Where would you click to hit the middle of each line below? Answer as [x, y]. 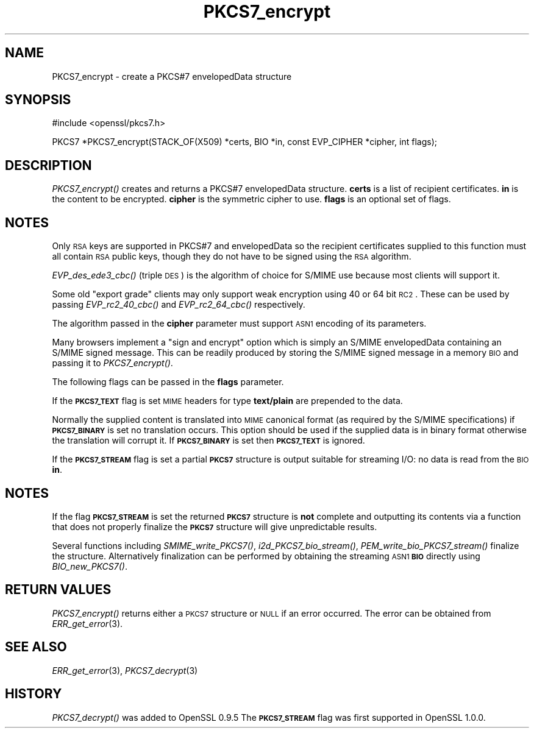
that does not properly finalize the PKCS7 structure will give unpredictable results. [215, 526]
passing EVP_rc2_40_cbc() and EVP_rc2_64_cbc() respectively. [179, 305]
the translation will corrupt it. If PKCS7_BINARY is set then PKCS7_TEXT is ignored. [208, 441]
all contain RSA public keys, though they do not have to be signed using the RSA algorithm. [232, 257]
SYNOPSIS [38, 100]
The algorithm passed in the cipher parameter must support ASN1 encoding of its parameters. [239, 324]
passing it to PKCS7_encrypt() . [112, 363]
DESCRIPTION [48, 165]
